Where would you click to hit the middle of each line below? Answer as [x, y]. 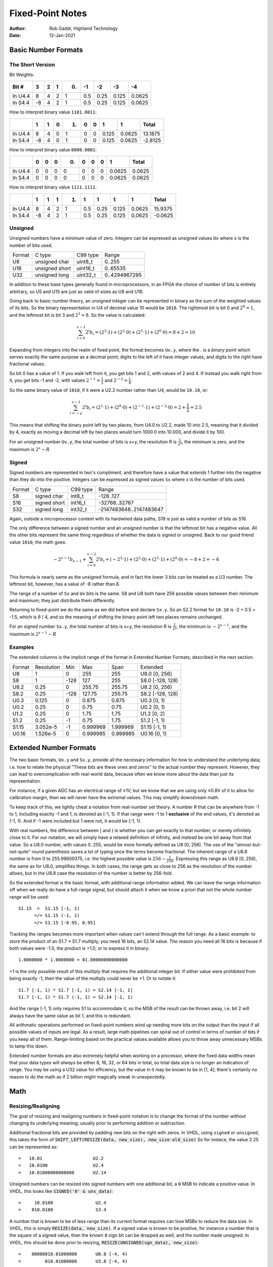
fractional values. [27, 364]
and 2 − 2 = [116, 380]
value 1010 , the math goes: [38, 542]
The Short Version [32, 64]
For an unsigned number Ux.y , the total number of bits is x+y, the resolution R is [93, 441]
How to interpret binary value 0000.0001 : [53, 150]
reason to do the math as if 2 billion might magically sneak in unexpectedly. [88, 1076]
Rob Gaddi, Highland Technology [84, 28]
